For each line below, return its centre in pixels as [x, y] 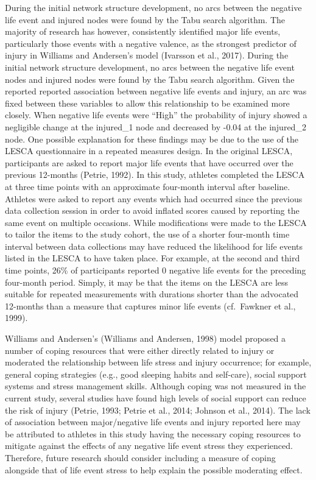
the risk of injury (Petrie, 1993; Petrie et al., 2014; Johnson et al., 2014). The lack [158, 410]
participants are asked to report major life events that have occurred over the [149, 162]
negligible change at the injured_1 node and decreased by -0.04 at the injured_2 [156, 126]
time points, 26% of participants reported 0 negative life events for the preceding [156, 270]
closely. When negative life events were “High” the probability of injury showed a [156, 115]
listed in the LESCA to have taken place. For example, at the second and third [153, 258]
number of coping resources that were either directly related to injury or [140, 350]
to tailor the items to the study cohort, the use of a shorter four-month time [147, 234]
